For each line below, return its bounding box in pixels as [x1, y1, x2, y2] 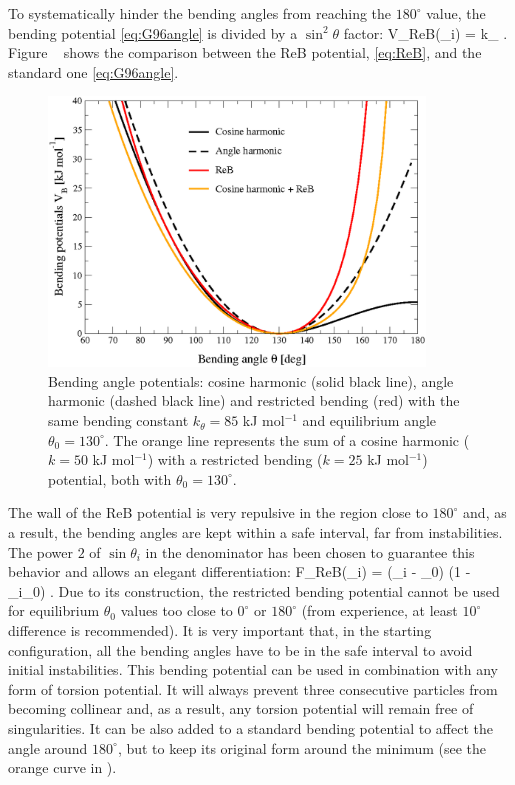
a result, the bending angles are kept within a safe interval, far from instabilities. [8, 522, 503, 543]
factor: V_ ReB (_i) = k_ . [343, 22, 508, 43]
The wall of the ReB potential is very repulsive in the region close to [8, 502, 428, 523]
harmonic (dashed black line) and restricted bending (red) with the [48, 390, 460, 411]
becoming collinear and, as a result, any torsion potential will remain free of [8, 698, 474, 719]
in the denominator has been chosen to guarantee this [145, 541, 475, 562]
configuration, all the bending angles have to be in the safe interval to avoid [8, 639, 473, 660]
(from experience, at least [301, 600, 458, 621]
